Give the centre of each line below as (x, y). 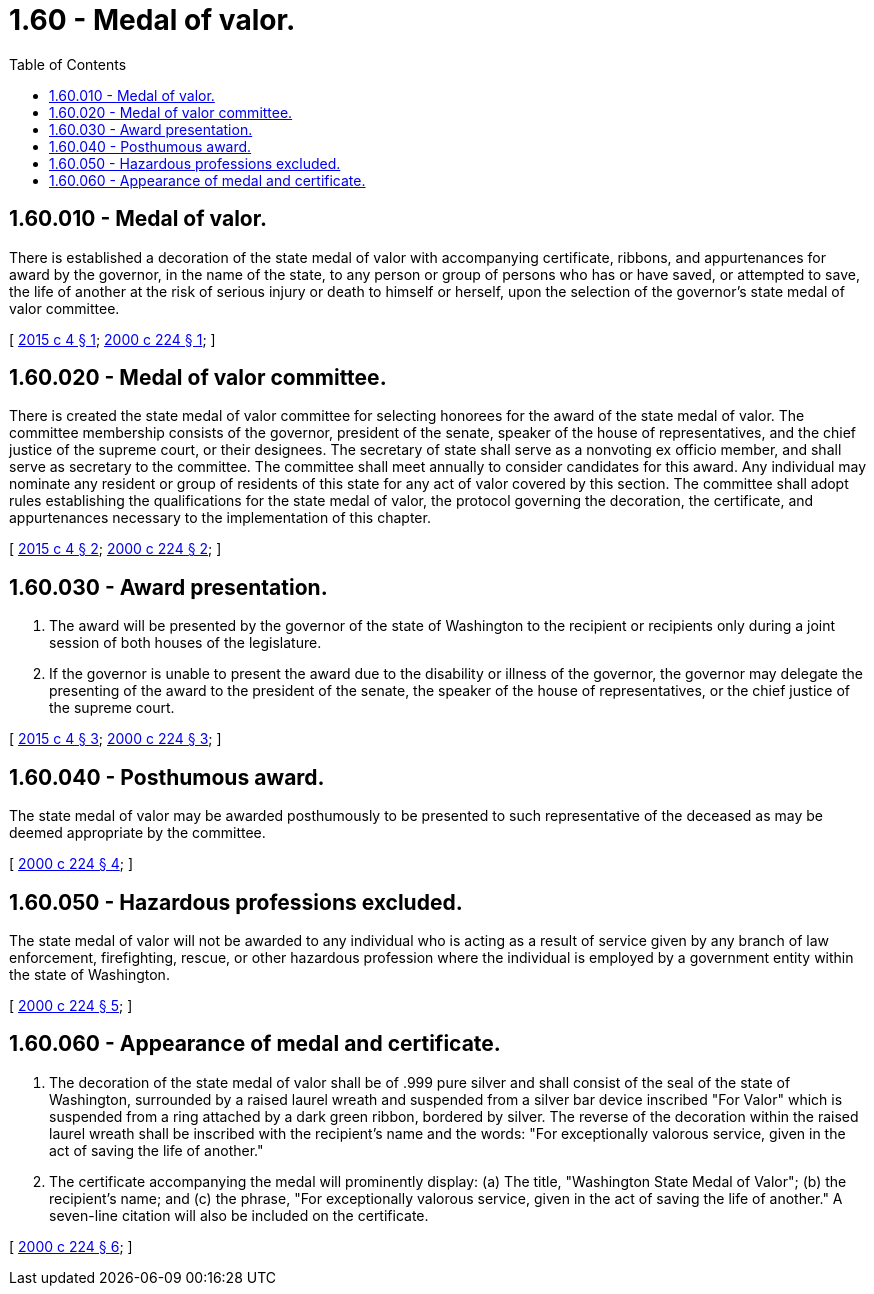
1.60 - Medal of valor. (152, 20)
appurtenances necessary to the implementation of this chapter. (220, 518)
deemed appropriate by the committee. (137, 833)
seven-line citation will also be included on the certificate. (239, 1215)
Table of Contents (68, 64)
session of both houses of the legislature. (185, 643)
